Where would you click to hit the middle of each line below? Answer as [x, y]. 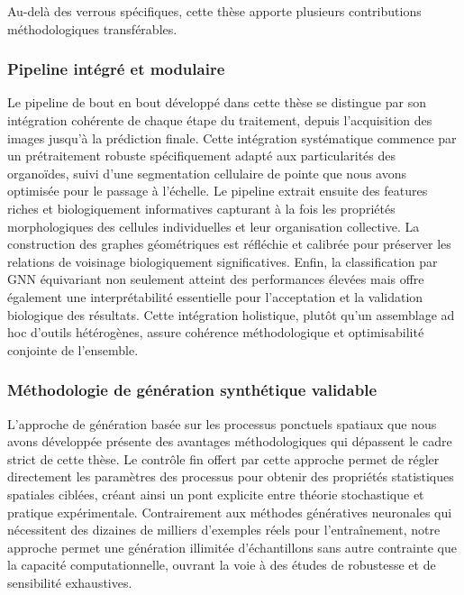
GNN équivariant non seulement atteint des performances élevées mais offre [216, 279]
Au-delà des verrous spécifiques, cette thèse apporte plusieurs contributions [214, 11]
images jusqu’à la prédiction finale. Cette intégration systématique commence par [232, 137]
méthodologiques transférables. [92, 28]
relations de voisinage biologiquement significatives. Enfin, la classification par [223, 261]
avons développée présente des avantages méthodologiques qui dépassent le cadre [230, 441]
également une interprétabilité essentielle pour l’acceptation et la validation [215, 296]
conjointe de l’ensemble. [73, 349]
